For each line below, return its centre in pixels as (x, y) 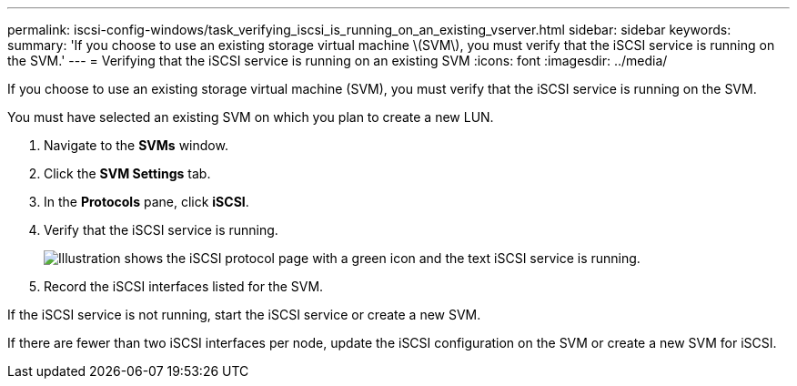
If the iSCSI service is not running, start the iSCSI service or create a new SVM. (244, 315)
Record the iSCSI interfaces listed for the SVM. (184, 286)
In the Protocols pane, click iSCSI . (146, 202)
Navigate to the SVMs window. (136, 145)
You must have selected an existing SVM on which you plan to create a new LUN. (251, 117)
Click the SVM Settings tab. (127, 173)
